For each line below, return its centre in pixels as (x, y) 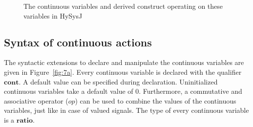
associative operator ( (36, 100)
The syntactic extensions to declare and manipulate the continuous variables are (124, 62)
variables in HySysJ (53, 15)
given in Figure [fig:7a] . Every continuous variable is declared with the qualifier (123, 72)
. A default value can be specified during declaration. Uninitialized (118, 81)
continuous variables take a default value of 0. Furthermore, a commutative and (123, 91)
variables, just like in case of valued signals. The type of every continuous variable (126, 110)
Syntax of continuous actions (78, 42)
